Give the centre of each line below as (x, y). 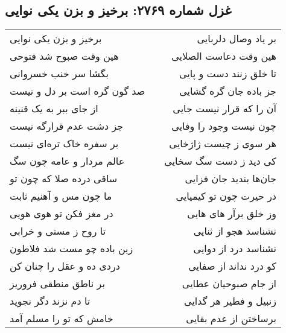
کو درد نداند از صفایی (232, 266)
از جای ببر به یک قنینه (54, 109)
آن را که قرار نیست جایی (224, 109)
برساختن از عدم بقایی (231, 319)
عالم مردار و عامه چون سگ (67, 161)
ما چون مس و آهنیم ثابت (61, 196)
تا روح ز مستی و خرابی (58, 231)
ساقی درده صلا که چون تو (64, 179)
